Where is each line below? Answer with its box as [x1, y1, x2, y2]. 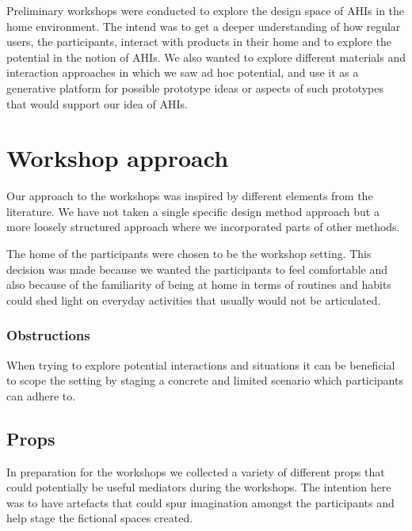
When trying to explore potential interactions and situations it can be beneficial [6, 356, 395, 373]
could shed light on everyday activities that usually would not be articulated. [6, 291, 381, 308]
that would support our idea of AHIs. [6, 95, 188, 112]
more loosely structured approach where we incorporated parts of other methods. [6, 218, 400, 235]
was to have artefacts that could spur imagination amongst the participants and [6, 494, 395, 510]
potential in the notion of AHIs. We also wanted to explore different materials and [6, 48, 406, 65]
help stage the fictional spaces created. [6, 510, 193, 526]
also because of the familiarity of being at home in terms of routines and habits [6, 276, 391, 293]
